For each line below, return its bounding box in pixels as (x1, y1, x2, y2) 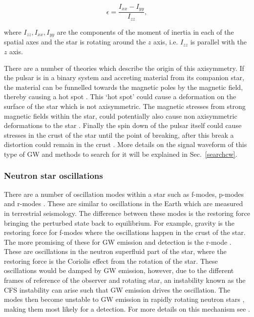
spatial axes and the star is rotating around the (4, 37, 146, 47)
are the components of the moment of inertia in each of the (57, 26, 234, 37)
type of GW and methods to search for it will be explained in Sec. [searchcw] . (4, 148, 237, 159)
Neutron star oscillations (4, 169, 103, 182)
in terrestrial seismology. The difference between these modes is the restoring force (4, 208, 250, 218)
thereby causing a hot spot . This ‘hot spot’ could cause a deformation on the (4, 91, 236, 102)
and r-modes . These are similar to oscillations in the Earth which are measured (4, 198, 243, 209)
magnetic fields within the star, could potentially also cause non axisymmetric (4, 110, 237, 121)
